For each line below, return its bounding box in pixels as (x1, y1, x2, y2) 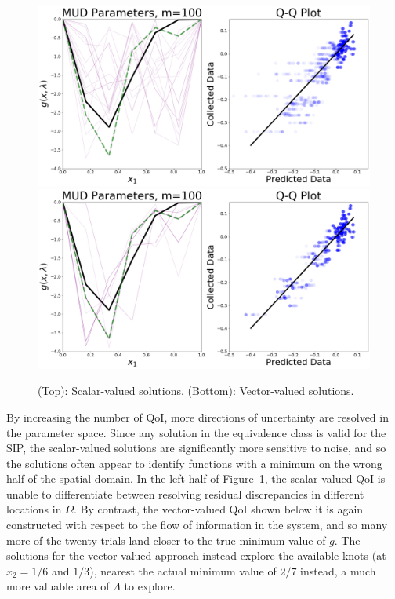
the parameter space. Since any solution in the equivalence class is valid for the (6, 424, 386, 440)
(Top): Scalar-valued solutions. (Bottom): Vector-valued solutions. (38, 382, 354, 399)
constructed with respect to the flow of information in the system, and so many (6, 517, 388, 533)
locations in (6, 501, 62, 517)
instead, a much (300, 562, 376, 579)
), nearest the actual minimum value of (89, 562, 277, 579)
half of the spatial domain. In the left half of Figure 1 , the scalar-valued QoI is (6, 470, 386, 487)
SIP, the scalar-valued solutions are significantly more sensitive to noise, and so (6, 440, 386, 456)
